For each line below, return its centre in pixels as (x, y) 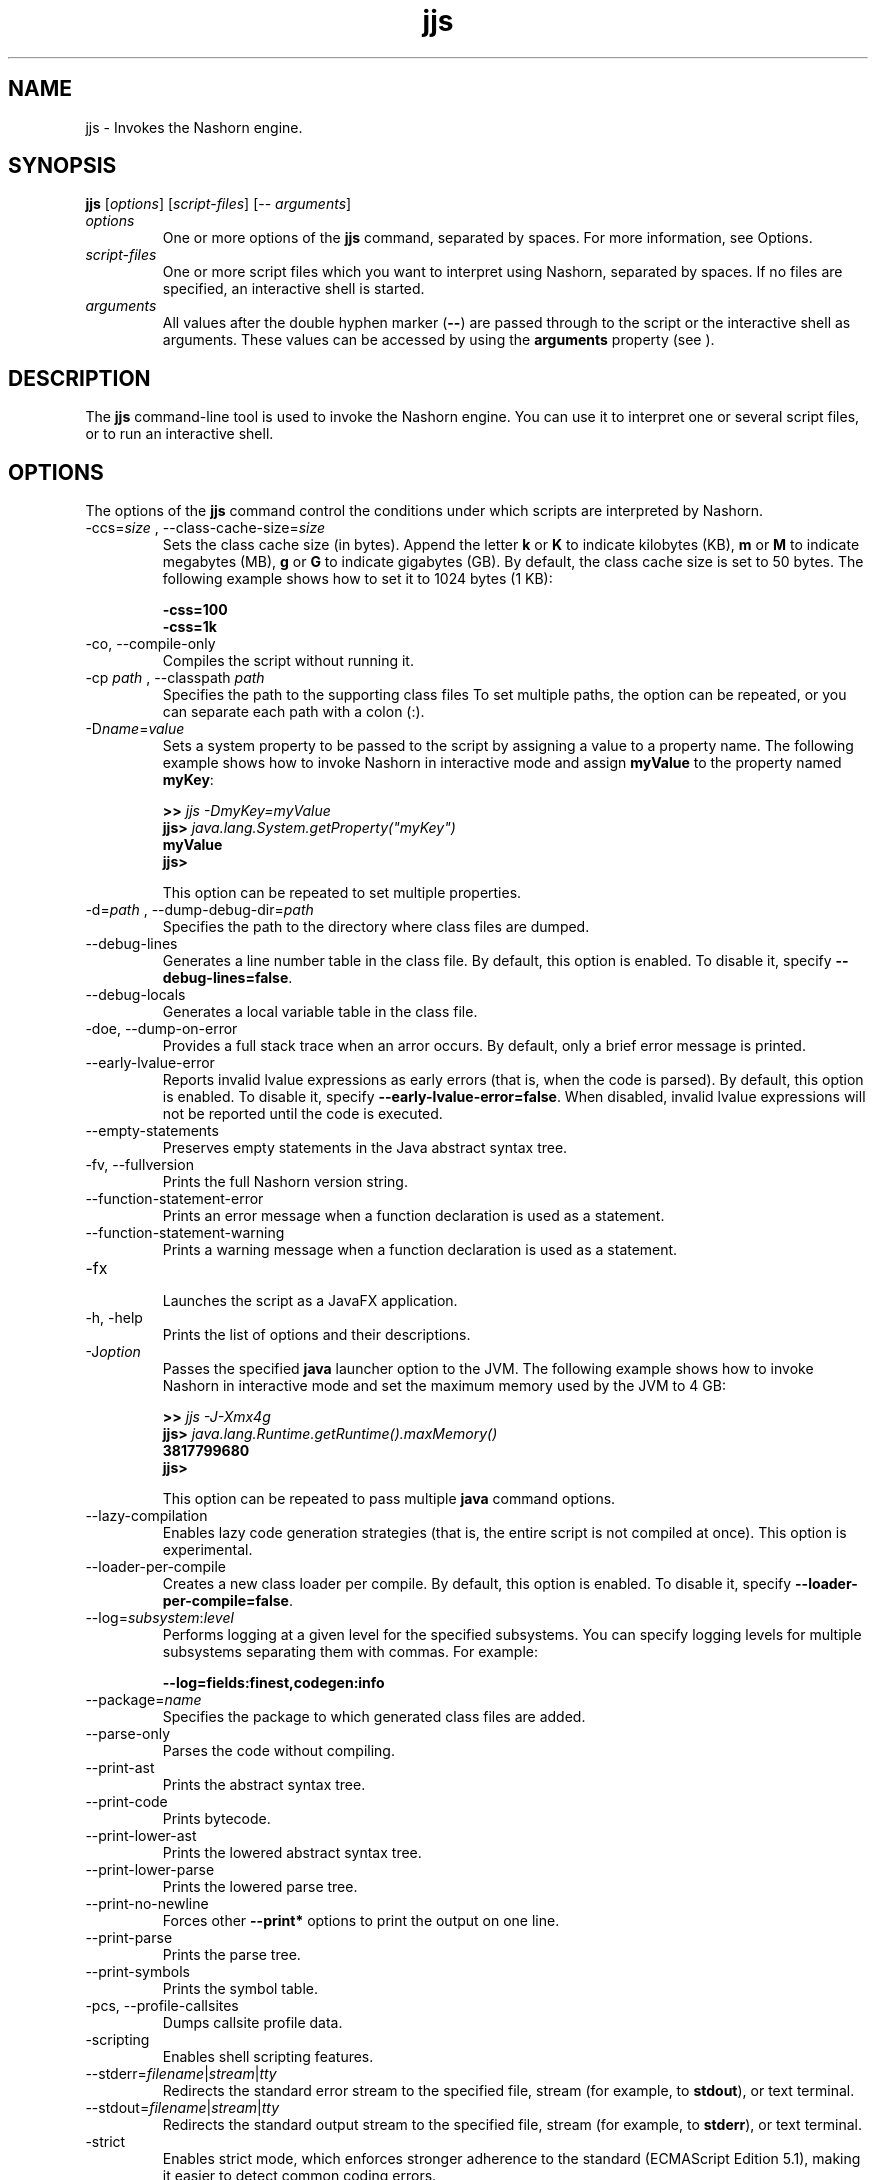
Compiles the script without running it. (288, 661)
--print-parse (129, 1938)
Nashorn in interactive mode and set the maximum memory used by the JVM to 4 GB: (444, 1386)
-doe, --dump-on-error (161, 1029)
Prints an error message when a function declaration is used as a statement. (413, 1216)
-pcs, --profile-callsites (162, 2006)
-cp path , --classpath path (175, 678)
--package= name (143, 1700)
